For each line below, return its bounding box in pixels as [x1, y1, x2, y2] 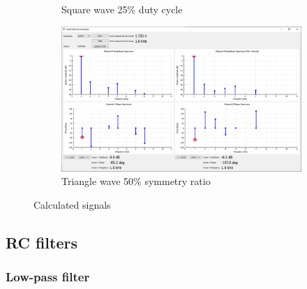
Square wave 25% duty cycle [61, 2, 183, 16]
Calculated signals [33, 198, 111, 212]
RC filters [6, 232, 78, 253]
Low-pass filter [6, 268, 90, 286]
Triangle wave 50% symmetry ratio [61, 174, 211, 188]
